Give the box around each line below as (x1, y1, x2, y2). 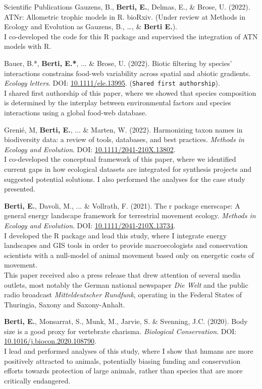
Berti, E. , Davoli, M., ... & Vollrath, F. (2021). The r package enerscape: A (4, 200, 240, 211)
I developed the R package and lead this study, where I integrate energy (4, 230, 227, 240)
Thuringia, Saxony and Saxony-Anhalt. (4, 299, 125, 309)
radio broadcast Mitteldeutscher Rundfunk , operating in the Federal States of (4, 289, 242, 300)
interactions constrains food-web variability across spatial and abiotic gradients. (4, 68, 251, 78)
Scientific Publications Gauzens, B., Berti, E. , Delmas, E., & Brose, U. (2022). (4, 2, 250, 12)
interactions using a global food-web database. (4, 107, 147, 117)
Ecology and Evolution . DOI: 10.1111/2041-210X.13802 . (4, 144, 176, 154)
